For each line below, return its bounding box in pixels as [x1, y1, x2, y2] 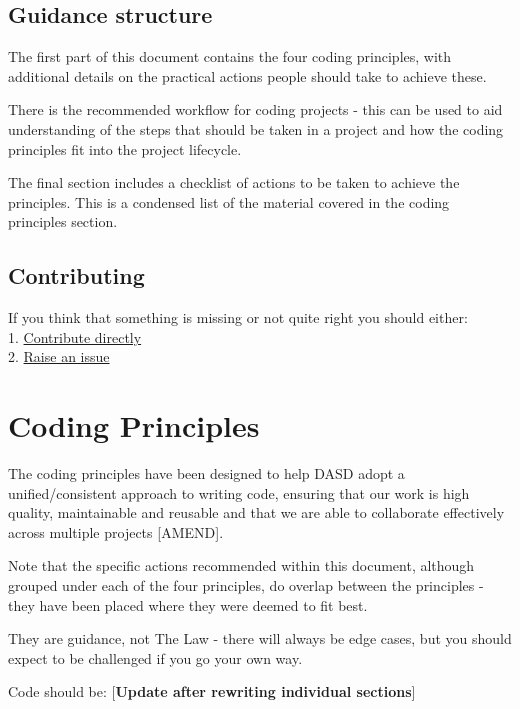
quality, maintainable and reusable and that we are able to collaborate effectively [8, 502, 505, 523]
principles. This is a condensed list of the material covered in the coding [8, 191, 450, 212]
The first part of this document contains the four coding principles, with [8, 46, 452, 67]
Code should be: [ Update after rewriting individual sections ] [8, 681, 416, 702]
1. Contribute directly [8, 326, 142, 347]
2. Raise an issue [8, 346, 110, 367]
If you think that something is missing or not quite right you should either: [8, 307, 468, 328]
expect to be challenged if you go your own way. [8, 647, 303, 668]
